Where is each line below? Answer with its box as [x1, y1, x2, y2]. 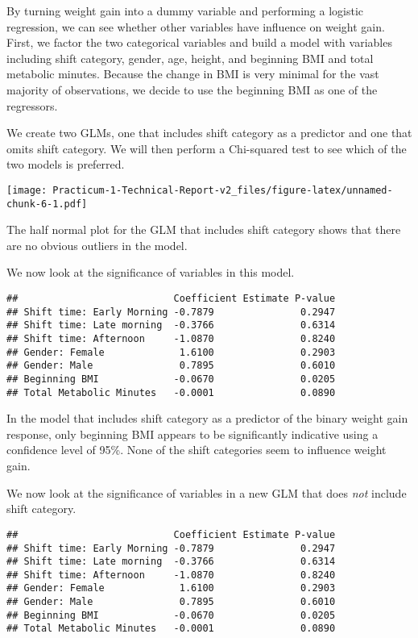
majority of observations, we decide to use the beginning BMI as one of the [6, 81, 378, 98]
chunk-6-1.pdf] [6, 198, 88, 210]
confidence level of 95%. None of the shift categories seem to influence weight [6, 441, 387, 458]
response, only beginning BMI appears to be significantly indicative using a [6, 425, 379, 442]
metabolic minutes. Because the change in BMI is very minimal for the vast [6, 65, 379, 82]
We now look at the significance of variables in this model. [6, 264, 295, 281]
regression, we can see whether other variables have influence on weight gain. [6, 18, 385, 35]
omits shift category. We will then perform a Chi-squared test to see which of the [6, 140, 407, 156]
